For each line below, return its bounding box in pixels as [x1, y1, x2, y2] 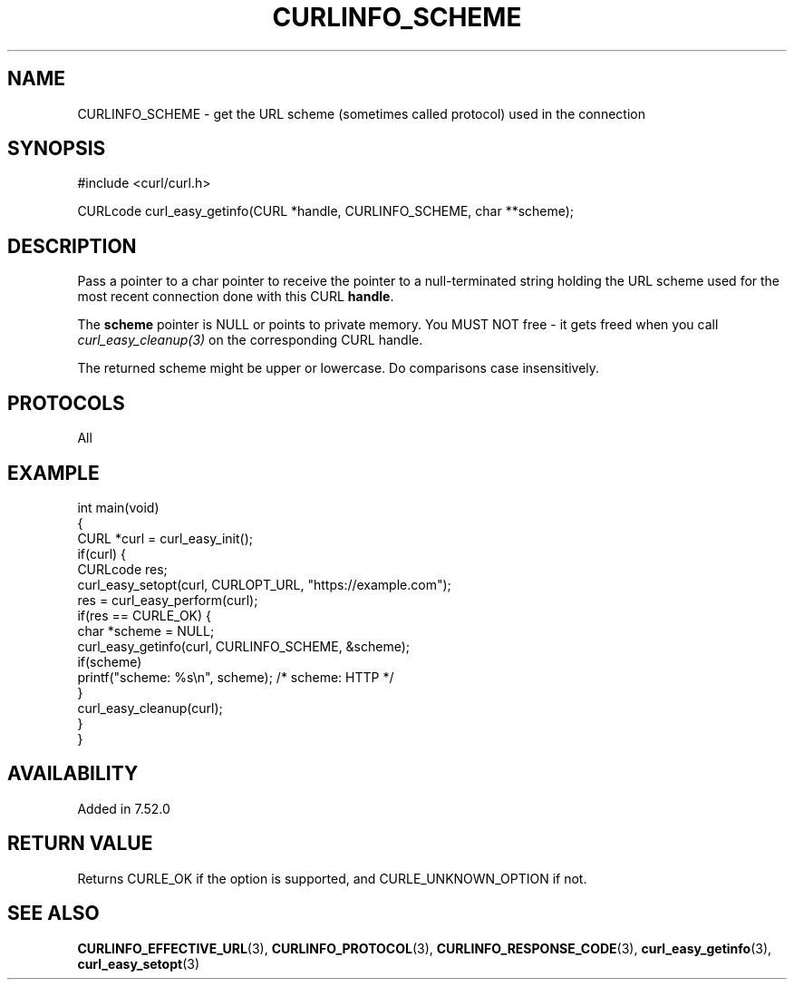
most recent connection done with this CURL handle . [77, 288, 394, 305]
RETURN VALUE [7, 832, 153, 855]
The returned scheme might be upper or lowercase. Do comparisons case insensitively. [77, 360, 600, 376]
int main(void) [77, 499, 160, 515]
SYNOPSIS [7, 137, 106, 161]
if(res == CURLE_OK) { [77, 607, 211, 623]
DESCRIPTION [7, 234, 137, 258]
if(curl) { [77, 545, 127, 562]
